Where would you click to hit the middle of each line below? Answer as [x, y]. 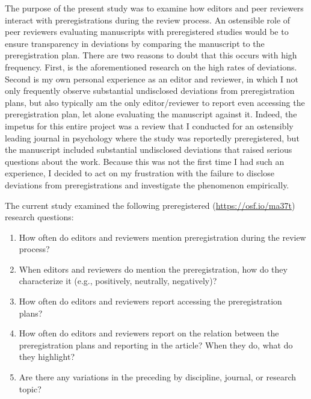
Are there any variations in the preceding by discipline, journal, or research [158, 377]
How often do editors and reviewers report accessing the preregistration [150, 301]
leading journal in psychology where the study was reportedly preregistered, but [152, 138]
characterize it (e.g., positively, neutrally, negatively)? [118, 281]
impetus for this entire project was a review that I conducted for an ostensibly [149, 125]
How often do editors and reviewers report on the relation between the [149, 333]
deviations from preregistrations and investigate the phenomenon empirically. [147, 184]
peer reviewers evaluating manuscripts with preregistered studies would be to [147, 32]
